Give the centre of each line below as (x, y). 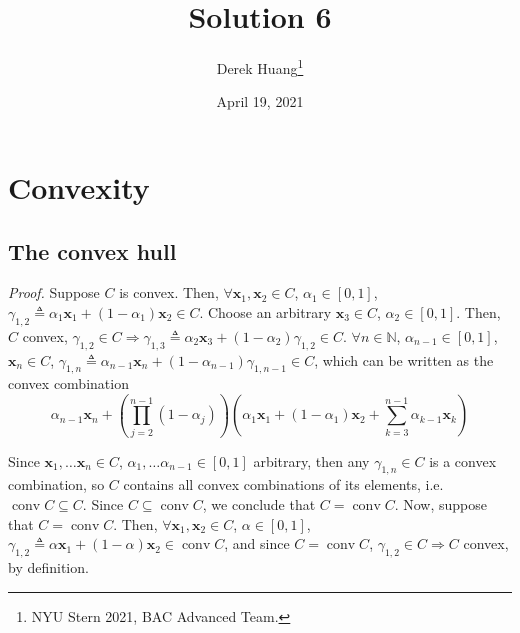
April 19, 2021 (260, 101)
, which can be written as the (404, 359)
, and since (257, 543)
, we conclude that (259, 504)
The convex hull (92, 250)
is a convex (463, 460)
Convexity (79, 186)
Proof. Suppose (54, 292)
